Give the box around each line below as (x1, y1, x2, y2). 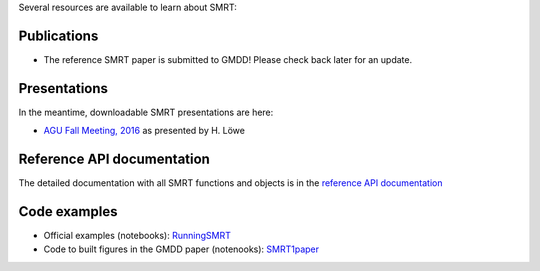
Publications (18, 27, 99, 44)
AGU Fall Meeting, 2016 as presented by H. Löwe (43, 125, 245, 137)
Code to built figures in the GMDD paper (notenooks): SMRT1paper (43, 243, 320, 255)
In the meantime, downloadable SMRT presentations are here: (18, 106, 274, 118)
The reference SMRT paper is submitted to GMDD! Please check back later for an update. (43, 53, 413, 65)
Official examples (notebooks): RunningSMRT (43, 230, 232, 242)
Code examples (18, 203, 118, 220)
